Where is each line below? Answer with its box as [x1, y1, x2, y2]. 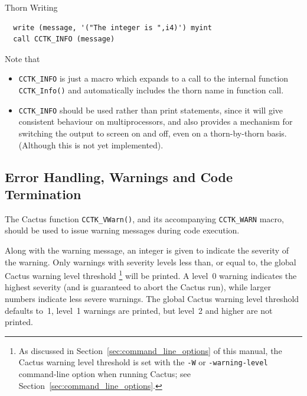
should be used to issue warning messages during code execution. [5, 224, 240, 236]
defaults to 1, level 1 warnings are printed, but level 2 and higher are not [5, 304, 273, 316]
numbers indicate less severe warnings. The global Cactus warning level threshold [5, 293, 299, 304]
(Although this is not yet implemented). [18, 138, 164, 151]
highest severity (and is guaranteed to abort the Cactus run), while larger [5, 281, 271, 293]
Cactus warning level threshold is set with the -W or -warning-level [18, 356, 268, 368]
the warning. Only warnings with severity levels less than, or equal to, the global [5, 255, 296, 268]
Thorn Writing [5, 1, 58, 13]
